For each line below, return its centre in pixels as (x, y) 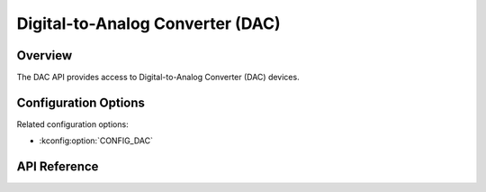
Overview (45, 55)
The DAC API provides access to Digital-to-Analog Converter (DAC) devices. (158, 78)
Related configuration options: (73, 124)
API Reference (58, 167)
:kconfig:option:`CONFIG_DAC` (96, 141)
